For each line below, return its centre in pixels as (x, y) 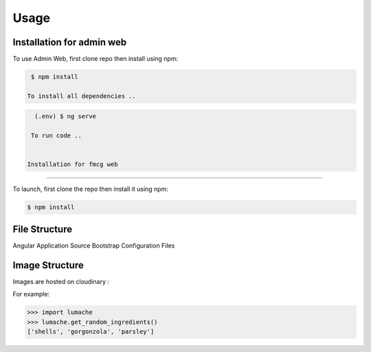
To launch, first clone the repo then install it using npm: (90, 189)
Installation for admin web (70, 42)
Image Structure (48, 265)
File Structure (42, 229)
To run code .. (57, 136)
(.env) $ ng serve (65, 116)
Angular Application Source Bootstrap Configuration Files (94, 245)
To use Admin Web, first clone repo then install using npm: (95, 59)
